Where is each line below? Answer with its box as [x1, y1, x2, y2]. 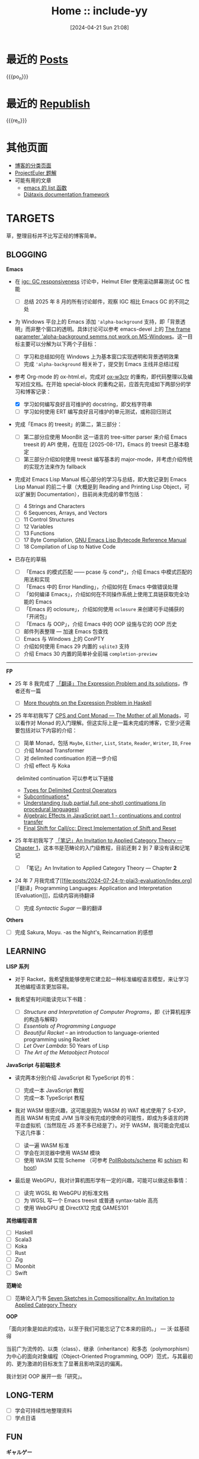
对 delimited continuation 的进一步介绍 [23, 754, 117, 762]
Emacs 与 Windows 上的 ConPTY [23, 635, 105, 643]
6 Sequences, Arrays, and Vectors [23, 509, 108, 516]
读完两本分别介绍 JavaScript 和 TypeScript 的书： [14, 1074, 136, 1081]
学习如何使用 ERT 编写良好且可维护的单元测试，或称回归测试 [23, 408, 172, 415]
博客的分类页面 [14, 162, 52, 169]
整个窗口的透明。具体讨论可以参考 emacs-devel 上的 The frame [35, 325, 191, 333]
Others [6, 916, 24, 923]
